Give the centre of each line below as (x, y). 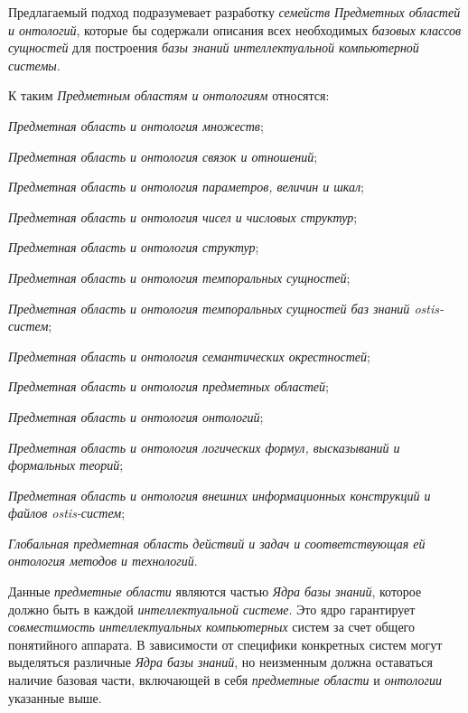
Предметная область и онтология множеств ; (136, 125)
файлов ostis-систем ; (67, 513)
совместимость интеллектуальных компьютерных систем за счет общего (211, 627)
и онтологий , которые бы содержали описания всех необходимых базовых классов (235, 29)
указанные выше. (55, 697)
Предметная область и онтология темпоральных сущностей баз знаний (209, 308)
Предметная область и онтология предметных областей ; (168, 386)
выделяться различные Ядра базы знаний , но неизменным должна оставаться (220, 662)
